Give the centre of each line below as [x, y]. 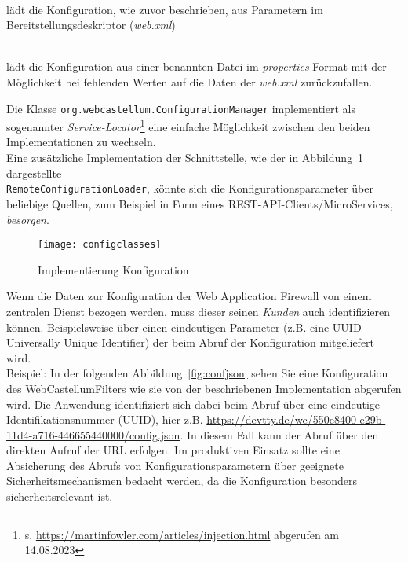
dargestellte [34, 173]
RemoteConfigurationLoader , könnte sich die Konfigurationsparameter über [190, 188]
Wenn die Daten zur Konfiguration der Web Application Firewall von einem [189, 296]
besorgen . [28, 219]
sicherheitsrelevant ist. [60, 496]
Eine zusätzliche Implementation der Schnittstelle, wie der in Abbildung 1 [185, 158]
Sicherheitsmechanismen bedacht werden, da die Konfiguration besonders [182, 481]
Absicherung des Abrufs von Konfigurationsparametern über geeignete [175, 465]
